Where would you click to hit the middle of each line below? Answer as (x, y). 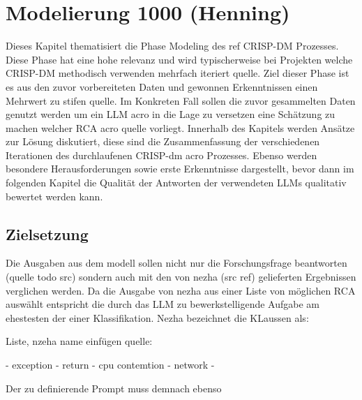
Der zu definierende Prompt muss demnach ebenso (114, 388)
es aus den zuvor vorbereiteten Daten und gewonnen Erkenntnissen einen (162, 86)
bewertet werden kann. (54, 196)
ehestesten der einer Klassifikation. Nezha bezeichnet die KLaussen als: (157, 317)
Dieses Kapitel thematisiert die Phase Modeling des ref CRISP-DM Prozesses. (172, 46)
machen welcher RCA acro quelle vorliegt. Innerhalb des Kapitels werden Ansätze (180, 127)
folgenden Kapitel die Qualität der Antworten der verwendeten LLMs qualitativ (176, 183)
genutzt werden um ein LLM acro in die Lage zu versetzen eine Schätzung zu (171, 114)
